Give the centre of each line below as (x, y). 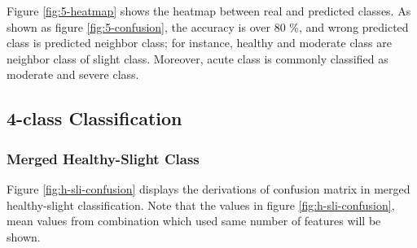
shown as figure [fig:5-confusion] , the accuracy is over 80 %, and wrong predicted (208, 26)
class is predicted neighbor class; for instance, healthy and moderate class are (199, 43)
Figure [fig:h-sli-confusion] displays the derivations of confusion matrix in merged (208, 188)
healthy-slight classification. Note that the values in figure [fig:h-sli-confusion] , (201, 204)
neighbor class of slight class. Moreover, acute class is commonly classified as (198, 58)
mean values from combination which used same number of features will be (194, 221)
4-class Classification (94, 118)
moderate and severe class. (73, 74)
